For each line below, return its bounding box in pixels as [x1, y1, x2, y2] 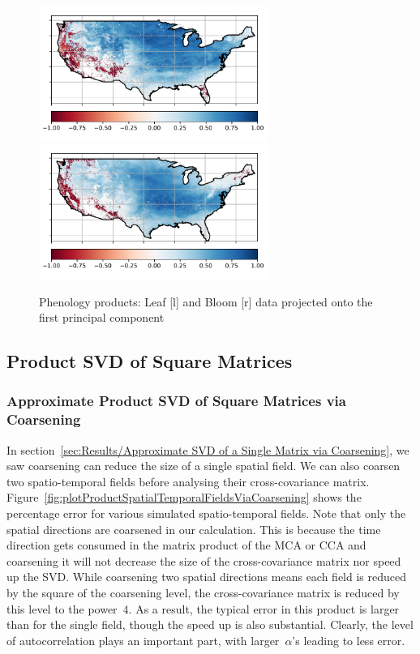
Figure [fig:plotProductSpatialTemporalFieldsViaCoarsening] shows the [6, 489, 362, 506]
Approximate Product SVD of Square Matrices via [6, 391, 346, 411]
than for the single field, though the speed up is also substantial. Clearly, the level [6, 616, 414, 633]
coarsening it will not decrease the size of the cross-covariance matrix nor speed [6, 552, 401, 569]
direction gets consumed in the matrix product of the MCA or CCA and [6, 536, 366, 554]
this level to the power [6, 600, 118, 617]
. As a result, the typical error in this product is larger [128, 600, 400, 617]
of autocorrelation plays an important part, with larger [6, 631, 280, 648]
